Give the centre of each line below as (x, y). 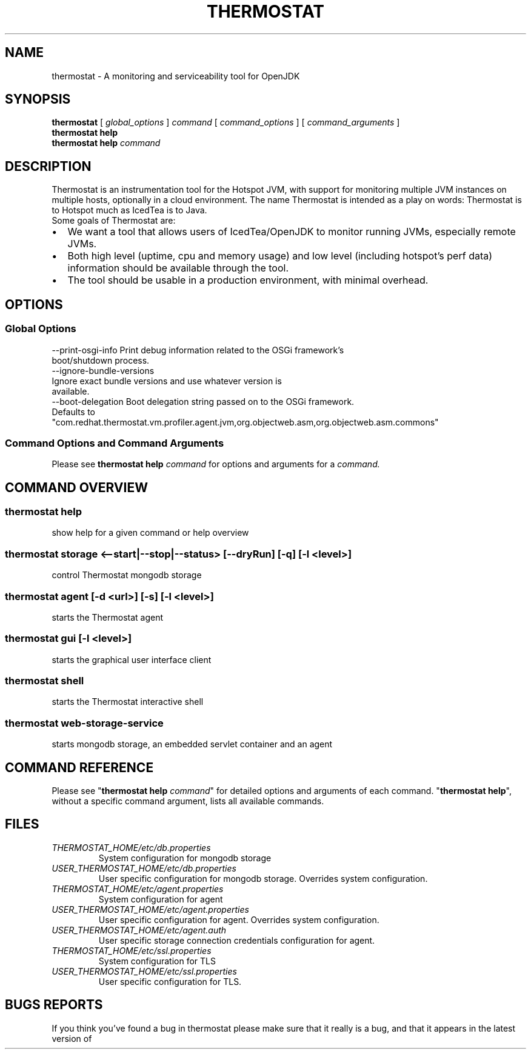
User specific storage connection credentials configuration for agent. (237, 940)
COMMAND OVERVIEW (76, 487)
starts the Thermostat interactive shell (128, 702)
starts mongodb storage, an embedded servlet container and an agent (192, 744)
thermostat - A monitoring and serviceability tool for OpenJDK (176, 76)
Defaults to (73, 412)
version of (72, 1038)
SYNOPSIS (38, 99)
